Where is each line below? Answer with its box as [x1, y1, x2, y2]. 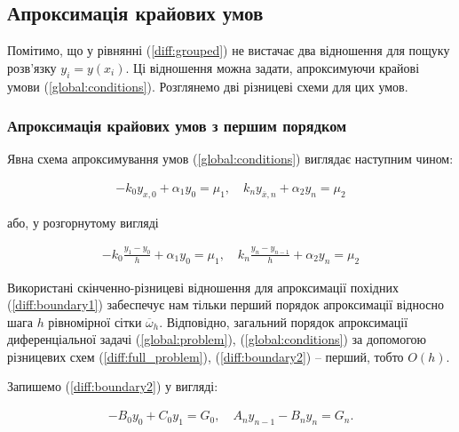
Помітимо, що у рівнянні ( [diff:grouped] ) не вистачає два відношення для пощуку [7, 41, 450, 60]
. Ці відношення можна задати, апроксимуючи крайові [125, 58, 420, 76]
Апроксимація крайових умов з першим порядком [7, 115, 347, 137]
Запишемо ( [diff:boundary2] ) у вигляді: [7, 377, 218, 396]
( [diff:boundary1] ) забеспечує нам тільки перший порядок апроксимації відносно [7, 295, 444, 314]
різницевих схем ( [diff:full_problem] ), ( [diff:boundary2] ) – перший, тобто [7, 347, 404, 365]
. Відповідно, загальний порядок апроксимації [159, 312, 408, 331]
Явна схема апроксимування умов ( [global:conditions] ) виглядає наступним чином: [7, 149, 454, 168]
